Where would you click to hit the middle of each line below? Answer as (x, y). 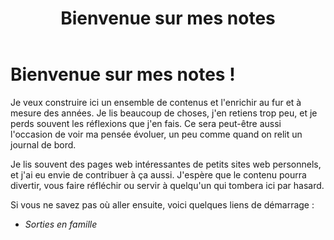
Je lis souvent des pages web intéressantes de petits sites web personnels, (166, 164)
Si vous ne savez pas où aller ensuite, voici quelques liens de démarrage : (162, 204)
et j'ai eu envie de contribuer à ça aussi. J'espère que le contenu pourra (158, 174)
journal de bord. (43, 144)
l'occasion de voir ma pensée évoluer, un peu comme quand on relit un (156, 134)
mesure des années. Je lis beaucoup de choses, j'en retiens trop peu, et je (164, 113)
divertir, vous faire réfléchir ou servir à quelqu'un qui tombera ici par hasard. (167, 185)
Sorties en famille (61, 224)
